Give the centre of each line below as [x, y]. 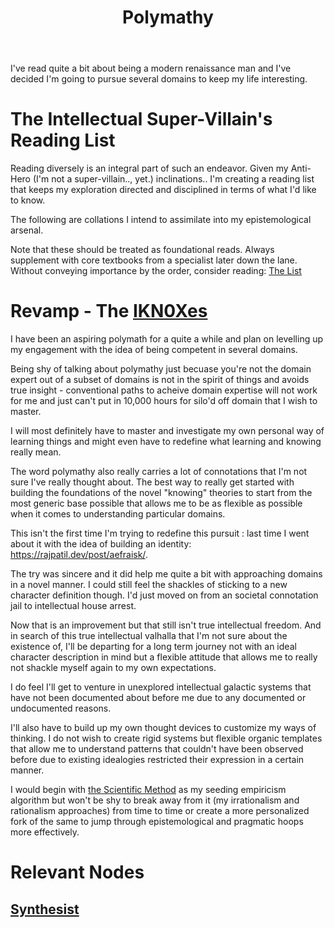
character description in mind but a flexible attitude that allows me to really [164, 657]
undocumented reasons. [61, 708]
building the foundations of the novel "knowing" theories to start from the [161, 493]
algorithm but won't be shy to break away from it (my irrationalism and [155, 800]
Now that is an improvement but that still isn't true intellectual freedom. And [166, 625]
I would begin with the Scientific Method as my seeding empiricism [148, 790]
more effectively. [45, 832]
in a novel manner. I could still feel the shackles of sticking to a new [149, 585]
